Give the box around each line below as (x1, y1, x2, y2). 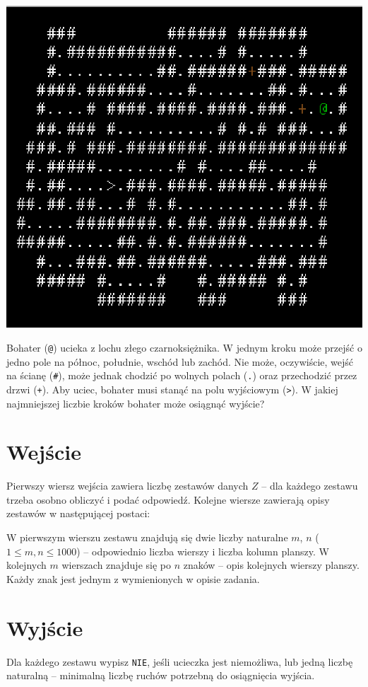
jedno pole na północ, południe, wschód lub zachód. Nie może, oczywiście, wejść (6, 354, 354, 369)
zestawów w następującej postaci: (6, 506, 150, 521)
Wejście (6, 437, 81, 466)
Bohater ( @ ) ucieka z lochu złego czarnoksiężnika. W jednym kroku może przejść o (6, 340, 362, 354)
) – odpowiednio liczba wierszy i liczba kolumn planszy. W (76, 543, 329, 558)
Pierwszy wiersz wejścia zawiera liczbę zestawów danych (6, 478, 249, 493)
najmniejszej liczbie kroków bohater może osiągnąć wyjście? (6, 396, 265, 410)
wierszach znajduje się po (61, 558, 171, 572)
